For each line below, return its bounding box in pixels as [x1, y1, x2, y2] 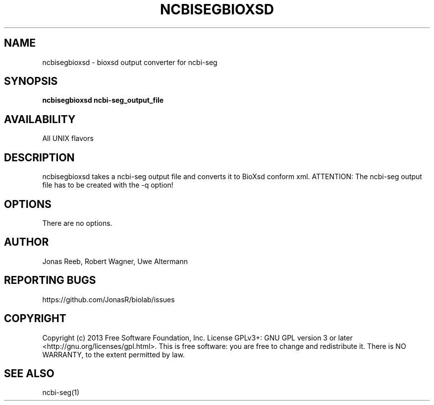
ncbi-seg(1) [42, 388, 80, 397]
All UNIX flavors [42, 134, 94, 143]
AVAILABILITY [4, 113, 76, 126]
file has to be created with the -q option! [42, 181, 173, 190]
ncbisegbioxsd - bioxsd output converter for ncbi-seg [42, 58, 217, 67]
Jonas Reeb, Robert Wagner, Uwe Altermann [42, 257, 188, 266]
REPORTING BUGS [4, 274, 96, 287]
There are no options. [42, 218, 112, 227]
